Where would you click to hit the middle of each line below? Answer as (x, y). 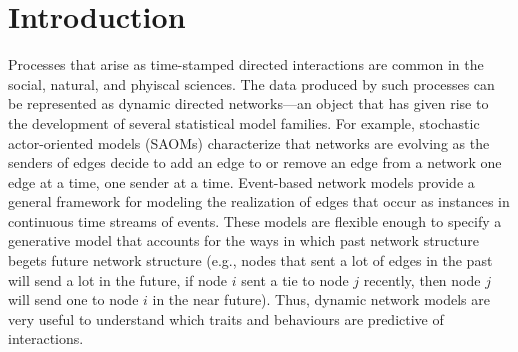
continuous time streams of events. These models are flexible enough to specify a (255, 220)
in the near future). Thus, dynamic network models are (321, 299)
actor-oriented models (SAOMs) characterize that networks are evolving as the (249, 142)
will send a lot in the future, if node (118, 279)
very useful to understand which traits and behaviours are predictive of (226, 318)
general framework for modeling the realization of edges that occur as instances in (259, 201)
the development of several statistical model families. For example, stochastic (244, 122)
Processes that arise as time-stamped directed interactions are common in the (246, 64)
